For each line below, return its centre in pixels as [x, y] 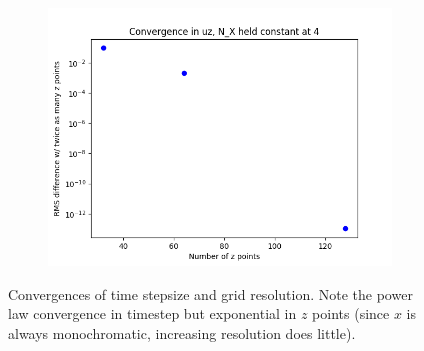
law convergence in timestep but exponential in [152, 313]
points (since [351, 313]
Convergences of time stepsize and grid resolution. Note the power [210, 293]
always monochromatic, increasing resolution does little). [182, 332]
